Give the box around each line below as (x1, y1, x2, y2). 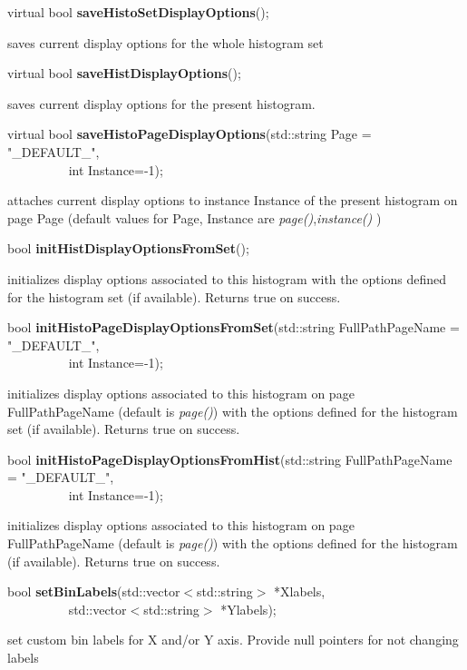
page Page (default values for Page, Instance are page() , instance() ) (7, 208, 382, 227)
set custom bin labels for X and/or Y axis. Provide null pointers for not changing (7, 630, 459, 649)
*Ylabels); (220, 599, 277, 618)
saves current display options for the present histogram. (7, 94, 316, 113)
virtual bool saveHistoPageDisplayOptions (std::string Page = (7, 124, 372, 143)
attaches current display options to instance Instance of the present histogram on (7, 191, 458, 210)
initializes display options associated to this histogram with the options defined (7, 269, 447, 288)
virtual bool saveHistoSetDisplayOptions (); (7, 3, 269, 21)
